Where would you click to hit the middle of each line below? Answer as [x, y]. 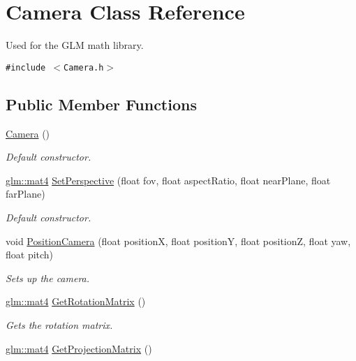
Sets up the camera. [48, 278]
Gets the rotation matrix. [59, 324]
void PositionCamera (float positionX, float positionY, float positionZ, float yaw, [178, 241]
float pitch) [30, 255]
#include [26, 67]
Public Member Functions [101, 104]
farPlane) [25, 194]
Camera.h [84, 67]
